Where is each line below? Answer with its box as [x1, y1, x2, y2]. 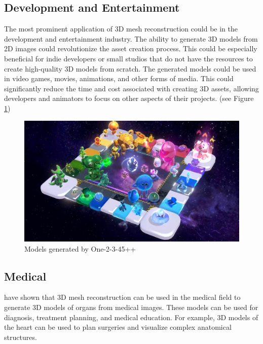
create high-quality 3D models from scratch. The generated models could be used [4, 63, 256, 74]
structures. [4, 331, 37, 342]
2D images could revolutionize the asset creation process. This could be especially [4, 43, 257, 54]
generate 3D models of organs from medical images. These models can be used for [4, 302, 258, 313]
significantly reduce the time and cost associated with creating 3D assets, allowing [4, 83, 259, 93]
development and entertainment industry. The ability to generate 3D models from [4, 33, 258, 44]
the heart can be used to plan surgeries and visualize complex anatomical [4, 322, 232, 332]
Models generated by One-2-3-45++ [24, 243, 136, 254]
